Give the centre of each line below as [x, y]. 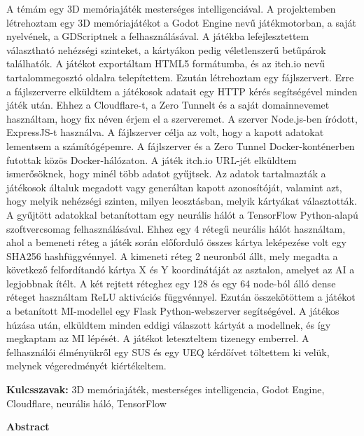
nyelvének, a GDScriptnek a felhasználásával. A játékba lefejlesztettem [158, 36]
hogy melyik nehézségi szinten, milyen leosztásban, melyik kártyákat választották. [182, 201]
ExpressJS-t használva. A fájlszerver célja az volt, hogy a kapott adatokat [165, 132]
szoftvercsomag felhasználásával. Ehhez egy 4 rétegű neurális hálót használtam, [176, 228]
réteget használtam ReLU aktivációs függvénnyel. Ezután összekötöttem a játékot [181, 297]
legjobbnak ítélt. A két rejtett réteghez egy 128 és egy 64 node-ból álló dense [171, 283]
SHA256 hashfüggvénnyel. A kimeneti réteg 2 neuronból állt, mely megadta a [172, 256]
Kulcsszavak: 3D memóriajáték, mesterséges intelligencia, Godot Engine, [166, 389]
